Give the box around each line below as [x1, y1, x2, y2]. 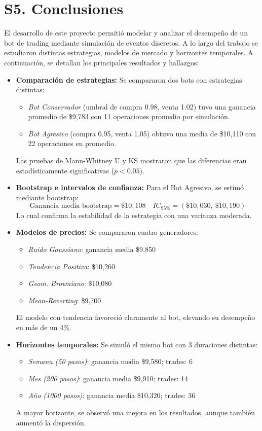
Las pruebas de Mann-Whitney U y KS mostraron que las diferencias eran [16, 155, 247, 166]
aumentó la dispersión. [16, 417, 86, 427]
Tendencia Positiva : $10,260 [28, 261, 115, 271]
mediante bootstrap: [16, 192, 79, 202]
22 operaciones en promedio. [28, 138, 116, 149]
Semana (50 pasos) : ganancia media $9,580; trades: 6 [28, 356, 193, 367]
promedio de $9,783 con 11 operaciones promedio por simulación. [28, 111, 230, 122]
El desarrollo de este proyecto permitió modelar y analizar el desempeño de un [4, 27, 248, 38]
